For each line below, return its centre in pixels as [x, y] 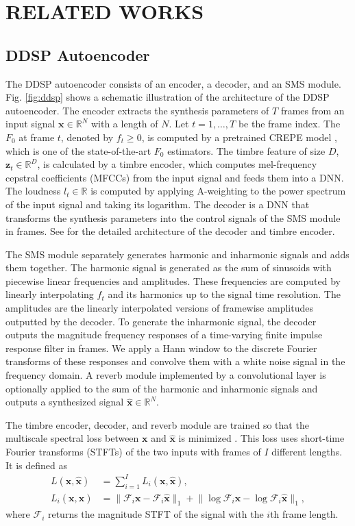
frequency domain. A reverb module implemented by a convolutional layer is [166, 375]
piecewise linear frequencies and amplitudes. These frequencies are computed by [173, 280]
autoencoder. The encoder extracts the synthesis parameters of [137, 110]
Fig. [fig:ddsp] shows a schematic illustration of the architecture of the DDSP [168, 97]
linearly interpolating [50, 294]
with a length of [124, 124]
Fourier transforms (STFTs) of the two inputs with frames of [133, 452]
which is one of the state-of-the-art [78, 150]
